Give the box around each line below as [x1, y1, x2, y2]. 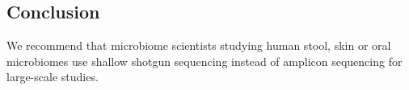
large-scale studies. [6, 68, 99, 85]
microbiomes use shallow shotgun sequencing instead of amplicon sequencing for [6, 52, 403, 69]
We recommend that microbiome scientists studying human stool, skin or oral [6, 37, 391, 54]
